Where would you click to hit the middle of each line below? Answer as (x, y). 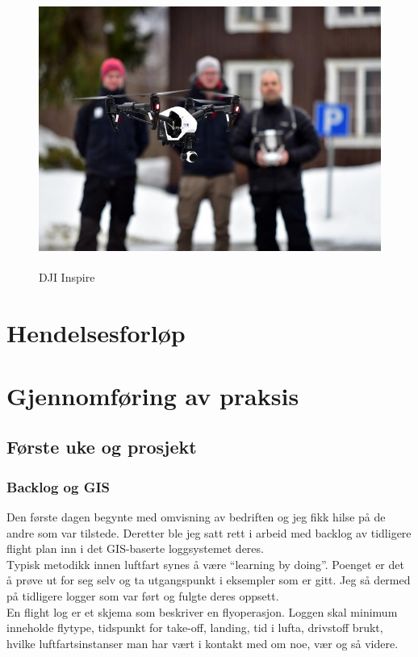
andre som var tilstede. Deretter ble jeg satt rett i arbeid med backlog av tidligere (209, 532)
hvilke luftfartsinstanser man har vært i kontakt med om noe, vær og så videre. (203, 643)
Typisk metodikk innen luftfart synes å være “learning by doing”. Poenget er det (205, 564)
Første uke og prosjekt (102, 447)
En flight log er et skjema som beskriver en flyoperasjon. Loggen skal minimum (202, 611)
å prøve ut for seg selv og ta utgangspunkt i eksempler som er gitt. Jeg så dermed (209, 580)
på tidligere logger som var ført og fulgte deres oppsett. (143, 596)
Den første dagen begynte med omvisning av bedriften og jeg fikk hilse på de (196, 517)
